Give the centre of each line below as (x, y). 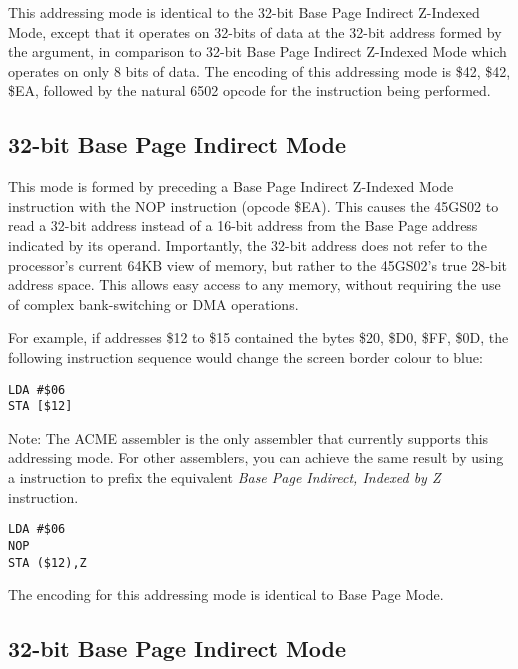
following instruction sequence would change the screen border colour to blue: (245, 356)
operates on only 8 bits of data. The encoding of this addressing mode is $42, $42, (259, 70)
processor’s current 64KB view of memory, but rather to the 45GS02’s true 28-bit (258, 264)
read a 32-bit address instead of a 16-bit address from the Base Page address (243, 225)
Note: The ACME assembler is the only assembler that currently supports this (248, 437)
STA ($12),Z (47, 562)
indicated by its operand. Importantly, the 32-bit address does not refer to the (247, 244)
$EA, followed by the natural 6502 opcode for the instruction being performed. (249, 90)
